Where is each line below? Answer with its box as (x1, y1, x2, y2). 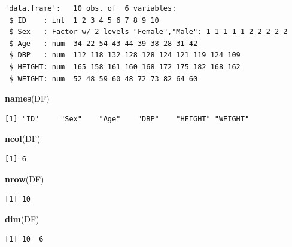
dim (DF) (5, 212, 39, 225)
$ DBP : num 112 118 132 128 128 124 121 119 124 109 (9, 51, 241, 60)
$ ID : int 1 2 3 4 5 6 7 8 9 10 (9, 16, 159, 25)
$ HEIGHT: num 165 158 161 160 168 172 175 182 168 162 (9, 62, 241, 71)
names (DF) (5, 92, 50, 105)
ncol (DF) (5, 132, 41, 145)
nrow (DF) (5, 172, 44, 185)
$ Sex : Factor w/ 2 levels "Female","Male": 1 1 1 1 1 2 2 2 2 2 (9, 28, 288, 36)
